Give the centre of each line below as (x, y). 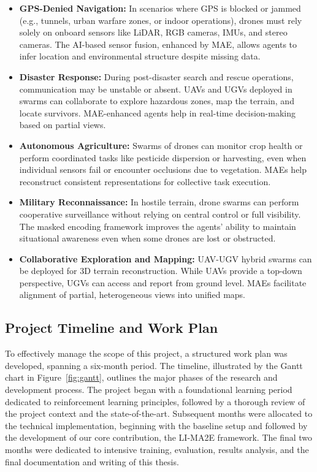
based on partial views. (63, 125)
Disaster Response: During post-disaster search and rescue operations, (156, 76)
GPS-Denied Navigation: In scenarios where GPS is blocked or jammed (160, 8)
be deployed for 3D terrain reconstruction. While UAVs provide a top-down (161, 271)
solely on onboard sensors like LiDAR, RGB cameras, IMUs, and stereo (153, 32)
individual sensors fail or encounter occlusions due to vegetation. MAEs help (163, 169)
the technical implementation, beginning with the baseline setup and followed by (156, 425)
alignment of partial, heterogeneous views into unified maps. (132, 295)
